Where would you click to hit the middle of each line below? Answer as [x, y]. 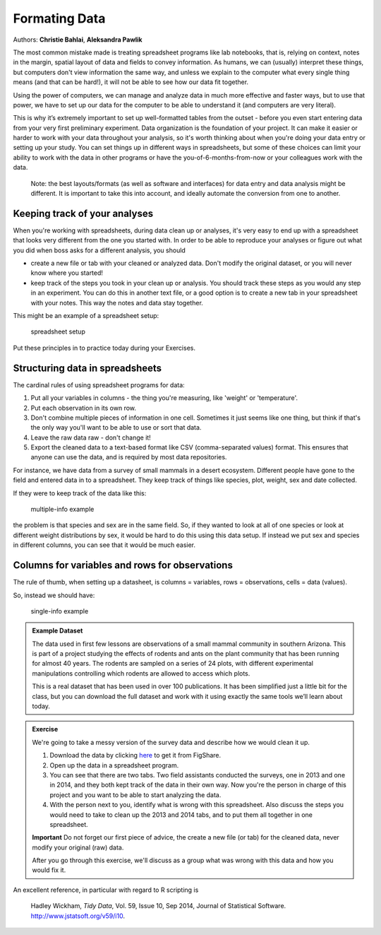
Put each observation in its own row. [84, 408]
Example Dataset [58, 631]
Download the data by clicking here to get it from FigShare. [135, 755]
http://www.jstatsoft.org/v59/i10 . [78, 916]
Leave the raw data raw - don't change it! [91, 437]
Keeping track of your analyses [83, 213]
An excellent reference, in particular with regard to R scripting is [106, 890]
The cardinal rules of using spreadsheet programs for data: [99, 384]
